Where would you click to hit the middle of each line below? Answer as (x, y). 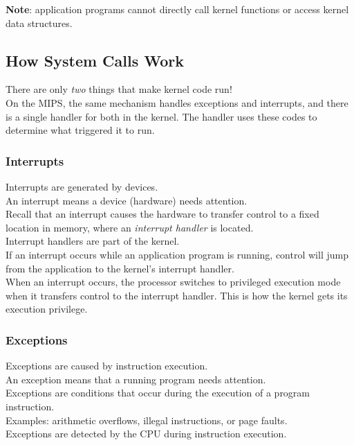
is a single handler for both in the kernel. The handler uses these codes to (161, 116)
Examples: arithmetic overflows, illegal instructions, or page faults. (147, 420)
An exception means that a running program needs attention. (136, 379)
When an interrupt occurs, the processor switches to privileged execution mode (173, 282)
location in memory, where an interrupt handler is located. (130, 227)
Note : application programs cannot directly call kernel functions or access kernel (177, 9)
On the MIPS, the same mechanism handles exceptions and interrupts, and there (177, 102)
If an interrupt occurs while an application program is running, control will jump (177, 254)
